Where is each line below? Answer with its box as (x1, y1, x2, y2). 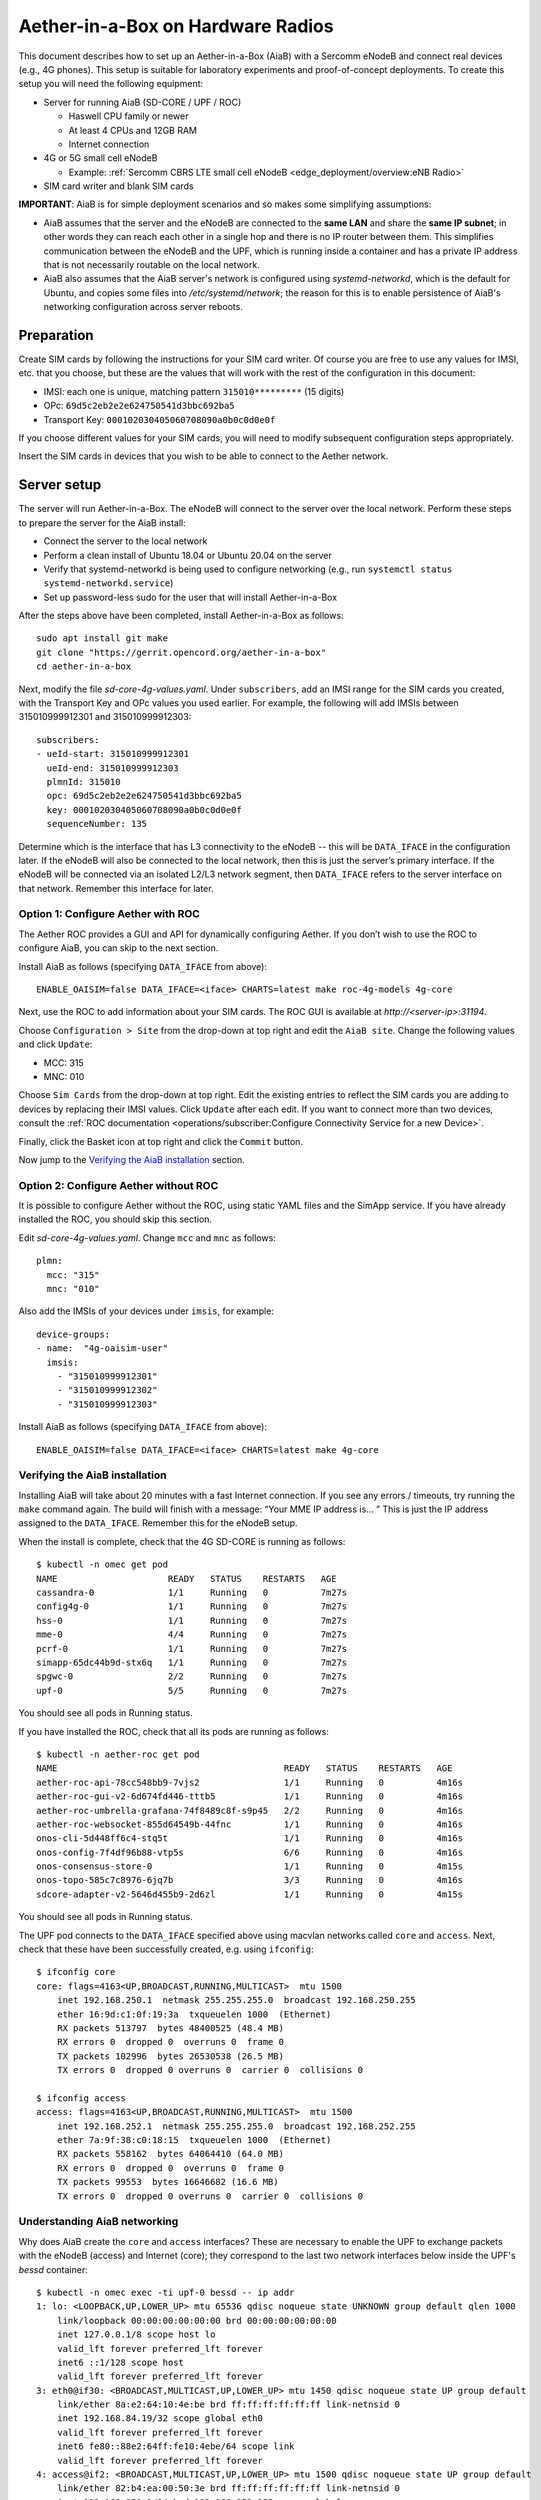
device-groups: (36, 1328, 111, 1340)
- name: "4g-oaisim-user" (36, 1343, 169, 1354)
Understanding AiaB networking (18, 2215, 179, 2229)
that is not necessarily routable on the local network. (43, 259, 260, 271)
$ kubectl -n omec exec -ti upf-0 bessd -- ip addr (36, 2286, 295, 2298)
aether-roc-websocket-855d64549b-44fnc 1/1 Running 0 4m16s (36, 1818, 464, 1830)
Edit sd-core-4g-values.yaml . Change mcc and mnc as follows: (18, 1231, 277, 1244)
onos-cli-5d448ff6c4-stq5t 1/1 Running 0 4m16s (36, 1833, 464, 1844)
